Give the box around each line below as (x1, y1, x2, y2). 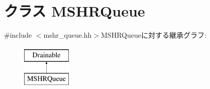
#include (4, 30, 32, 40)
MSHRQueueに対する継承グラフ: (101, 30, 206, 40)
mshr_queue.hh (43, 30, 92, 40)
